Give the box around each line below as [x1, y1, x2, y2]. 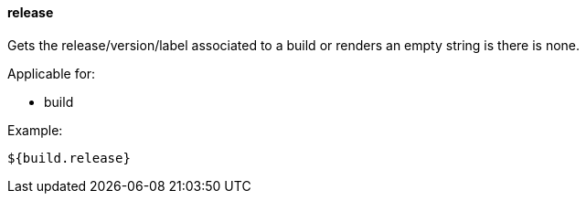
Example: [7, 122, 63, 138]
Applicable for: [7, 65, 96, 81]
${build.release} [7, 150, 131, 165]
